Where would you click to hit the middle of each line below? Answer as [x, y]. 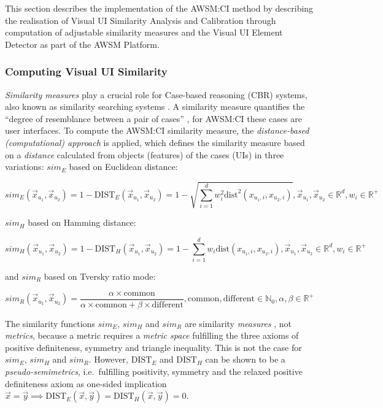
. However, [108, 359]
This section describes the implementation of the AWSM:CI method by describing [159, 8]
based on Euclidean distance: [123, 167]
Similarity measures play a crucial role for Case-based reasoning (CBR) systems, [156, 94]
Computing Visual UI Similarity [86, 71]
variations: [25, 167]
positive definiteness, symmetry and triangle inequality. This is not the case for [153, 347]
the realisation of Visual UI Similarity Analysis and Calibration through [141, 20]
